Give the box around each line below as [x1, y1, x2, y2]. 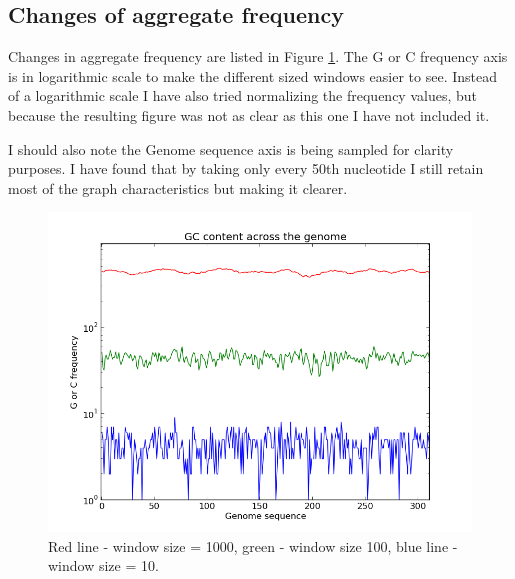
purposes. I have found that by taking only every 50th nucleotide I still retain [8, 158, 484, 179]
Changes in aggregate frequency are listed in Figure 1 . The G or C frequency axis [8, 46, 508, 67]
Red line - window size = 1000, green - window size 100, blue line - [48, 535, 458, 556]
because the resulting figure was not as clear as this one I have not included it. [8, 104, 490, 125]
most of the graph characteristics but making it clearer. [8, 177, 348, 198]
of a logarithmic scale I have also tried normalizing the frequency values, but [8, 85, 477, 106]
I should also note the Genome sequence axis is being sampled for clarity [8, 138, 454, 159]
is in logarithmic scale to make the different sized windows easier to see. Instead [8, 65, 498, 86]
